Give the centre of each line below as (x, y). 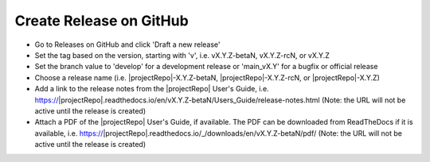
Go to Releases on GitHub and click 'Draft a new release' (127, 44)
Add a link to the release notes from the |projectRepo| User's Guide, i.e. (152, 89)
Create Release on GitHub (102, 21)
